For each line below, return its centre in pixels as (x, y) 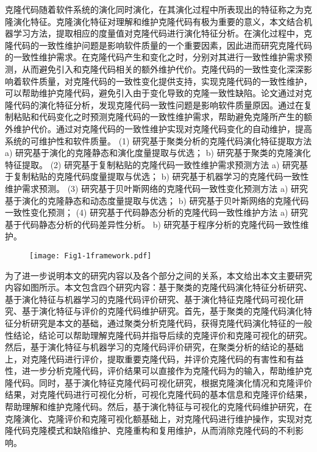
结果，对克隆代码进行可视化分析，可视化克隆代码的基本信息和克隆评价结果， (158, 394)
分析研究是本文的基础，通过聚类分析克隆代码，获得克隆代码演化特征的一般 (162, 323)
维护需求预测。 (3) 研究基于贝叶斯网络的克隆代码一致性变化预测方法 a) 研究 (156, 188)
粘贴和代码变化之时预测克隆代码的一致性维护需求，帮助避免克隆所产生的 (158, 117)
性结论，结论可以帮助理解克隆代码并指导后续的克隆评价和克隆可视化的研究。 (158, 335)
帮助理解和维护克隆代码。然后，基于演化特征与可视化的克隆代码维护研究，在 (158, 407)
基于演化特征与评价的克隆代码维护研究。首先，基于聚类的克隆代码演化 (162, 311)
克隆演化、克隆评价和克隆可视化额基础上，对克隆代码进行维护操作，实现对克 (158, 418)
